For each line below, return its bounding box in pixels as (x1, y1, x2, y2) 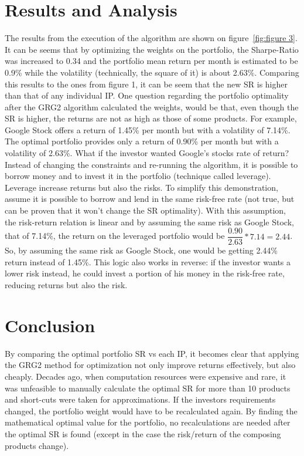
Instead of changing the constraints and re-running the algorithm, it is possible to (5, 158, 298, 170)
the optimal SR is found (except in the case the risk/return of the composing (5, 427, 281, 440)
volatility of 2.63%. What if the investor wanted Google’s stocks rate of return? (5, 147, 289, 159)
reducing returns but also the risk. (5, 279, 128, 291)
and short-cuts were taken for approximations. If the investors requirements (5, 393, 276, 406)
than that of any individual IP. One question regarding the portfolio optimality (5, 89, 289, 102)
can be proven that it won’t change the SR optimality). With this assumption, (5, 204, 286, 217)
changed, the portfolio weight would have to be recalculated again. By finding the (5, 404, 298, 417)
